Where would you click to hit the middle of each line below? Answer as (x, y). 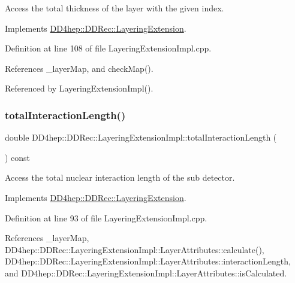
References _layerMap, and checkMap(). (79, 68)
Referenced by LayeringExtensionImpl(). (79, 88)
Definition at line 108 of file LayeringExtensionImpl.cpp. (108, 48)
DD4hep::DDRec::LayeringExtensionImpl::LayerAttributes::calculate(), (135, 249)
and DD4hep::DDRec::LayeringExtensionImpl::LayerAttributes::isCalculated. (146, 273)
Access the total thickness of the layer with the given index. (115, 8)
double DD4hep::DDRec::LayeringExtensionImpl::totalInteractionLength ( (141, 137)
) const (18, 157)
